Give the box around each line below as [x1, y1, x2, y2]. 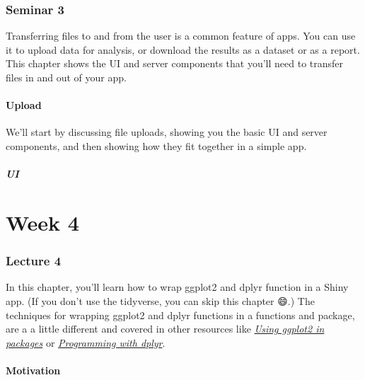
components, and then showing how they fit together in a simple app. [6, 138, 307, 153]
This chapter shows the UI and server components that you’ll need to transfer [6, 56, 344, 71]
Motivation [6, 362, 61, 377]
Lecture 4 [6, 252, 62, 270]
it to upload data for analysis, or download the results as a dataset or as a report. [6, 42, 360, 57]
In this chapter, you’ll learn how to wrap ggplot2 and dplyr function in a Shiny [6, 280, 349, 294]
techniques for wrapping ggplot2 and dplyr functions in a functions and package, [6, 307, 355, 322]
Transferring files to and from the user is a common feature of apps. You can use [6, 28, 356, 43]
